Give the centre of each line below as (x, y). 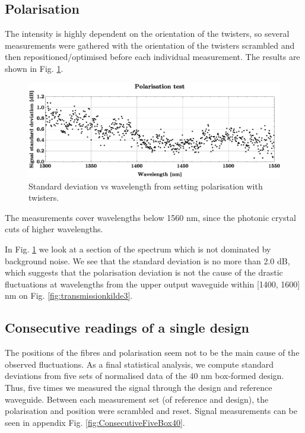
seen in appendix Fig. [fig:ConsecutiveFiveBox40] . (95, 422)
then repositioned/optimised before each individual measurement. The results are (152, 57)
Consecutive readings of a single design (127, 328)
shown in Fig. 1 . (34, 68)
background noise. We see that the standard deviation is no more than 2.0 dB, (147, 260)
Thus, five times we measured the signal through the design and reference (139, 387)
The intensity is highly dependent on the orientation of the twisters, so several (147, 34)
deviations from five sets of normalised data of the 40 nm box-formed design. (144, 376)
